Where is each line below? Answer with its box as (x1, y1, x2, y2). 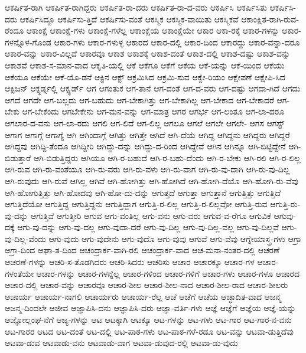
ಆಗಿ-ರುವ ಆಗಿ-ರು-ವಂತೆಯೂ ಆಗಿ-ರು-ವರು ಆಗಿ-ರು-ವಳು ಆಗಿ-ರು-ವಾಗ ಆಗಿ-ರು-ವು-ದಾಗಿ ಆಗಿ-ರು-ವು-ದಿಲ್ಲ (5, 163, 290, 175)
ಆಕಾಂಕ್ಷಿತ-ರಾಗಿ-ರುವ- (241, 12, 299, 25)
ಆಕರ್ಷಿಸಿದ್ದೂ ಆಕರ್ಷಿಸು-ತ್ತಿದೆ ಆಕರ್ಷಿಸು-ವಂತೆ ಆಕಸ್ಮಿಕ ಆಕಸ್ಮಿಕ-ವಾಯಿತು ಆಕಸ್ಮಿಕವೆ (19, 12, 239, 25)
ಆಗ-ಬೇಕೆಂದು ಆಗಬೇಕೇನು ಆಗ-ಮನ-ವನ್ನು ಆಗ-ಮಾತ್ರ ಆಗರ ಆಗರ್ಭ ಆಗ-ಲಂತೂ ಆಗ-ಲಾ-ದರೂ (22, 105, 285, 117)
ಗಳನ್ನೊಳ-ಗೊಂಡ (5, 35, 51, 48)
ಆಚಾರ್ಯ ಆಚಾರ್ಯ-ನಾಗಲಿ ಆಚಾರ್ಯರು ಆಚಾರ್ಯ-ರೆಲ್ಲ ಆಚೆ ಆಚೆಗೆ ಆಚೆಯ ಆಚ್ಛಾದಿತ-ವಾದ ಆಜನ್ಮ (5, 290, 281, 302)
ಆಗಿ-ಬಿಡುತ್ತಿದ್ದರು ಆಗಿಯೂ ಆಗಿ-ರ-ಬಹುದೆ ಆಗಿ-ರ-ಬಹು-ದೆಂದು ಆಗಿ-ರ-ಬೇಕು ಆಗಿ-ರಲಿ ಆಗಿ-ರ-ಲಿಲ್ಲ (33, 151, 301, 164)
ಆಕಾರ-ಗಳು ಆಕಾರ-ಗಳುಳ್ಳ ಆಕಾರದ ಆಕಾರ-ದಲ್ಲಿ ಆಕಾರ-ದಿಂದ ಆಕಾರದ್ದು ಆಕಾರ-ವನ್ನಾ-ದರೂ (54, 35, 300, 48)
